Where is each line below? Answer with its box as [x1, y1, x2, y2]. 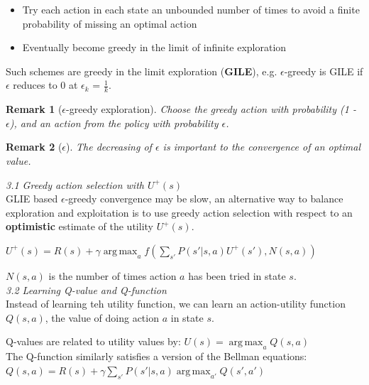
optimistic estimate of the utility [6, 219, 153, 234]
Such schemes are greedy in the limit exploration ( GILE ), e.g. [6, 63, 277, 78]
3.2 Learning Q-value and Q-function [6, 282, 167, 297]
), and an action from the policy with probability [9, 115, 219, 130]
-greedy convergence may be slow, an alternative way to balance [65, 191, 343, 206]
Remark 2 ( [6, 139, 62, 154]
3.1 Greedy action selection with [6, 177, 144, 192]
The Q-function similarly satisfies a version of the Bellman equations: [6, 349, 307, 364]
